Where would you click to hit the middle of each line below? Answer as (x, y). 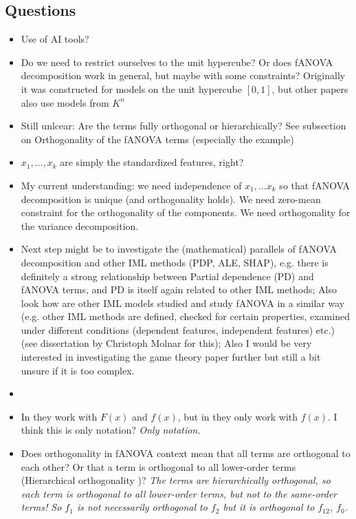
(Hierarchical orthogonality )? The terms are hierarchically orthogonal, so (176, 480)
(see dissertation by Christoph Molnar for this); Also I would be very (166, 343)
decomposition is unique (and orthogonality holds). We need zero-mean (171, 199)
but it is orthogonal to (269, 507)
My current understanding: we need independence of (131, 185)
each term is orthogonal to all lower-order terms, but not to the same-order (179, 493)
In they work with (59, 416)
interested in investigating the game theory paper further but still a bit (171, 357)
